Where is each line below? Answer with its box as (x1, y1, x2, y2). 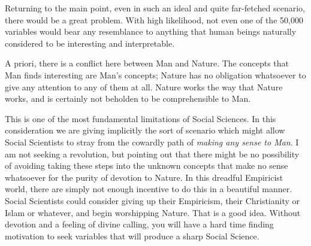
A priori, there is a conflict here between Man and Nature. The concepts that (5, 57, 289, 69)
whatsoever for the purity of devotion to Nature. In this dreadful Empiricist (5, 171, 283, 183)
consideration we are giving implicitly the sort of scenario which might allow (5, 124, 285, 136)
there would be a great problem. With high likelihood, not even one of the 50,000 (5, 13, 303, 26)
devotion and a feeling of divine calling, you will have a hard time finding (5, 218, 274, 230)
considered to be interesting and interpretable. (5, 37, 175, 49)
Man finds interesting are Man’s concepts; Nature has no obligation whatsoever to (5, 68, 306, 81)
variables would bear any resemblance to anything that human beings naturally (5, 25, 297, 38)
